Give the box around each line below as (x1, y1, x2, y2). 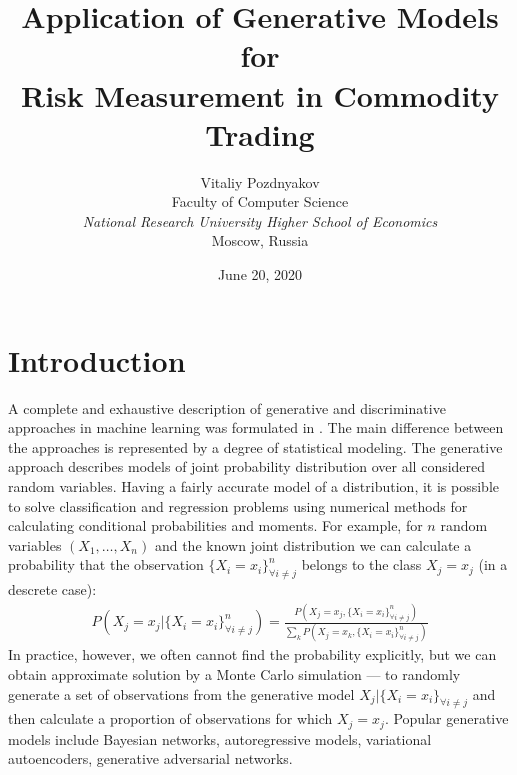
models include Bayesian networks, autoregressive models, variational (8, 728, 432, 749)
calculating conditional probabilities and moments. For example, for (8, 515, 423, 536)
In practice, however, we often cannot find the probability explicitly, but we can (8, 644, 497, 665)
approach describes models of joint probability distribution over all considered (8, 456, 486, 477)
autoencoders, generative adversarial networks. (8, 748, 293, 769)
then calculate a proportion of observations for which (8, 708, 333, 729)
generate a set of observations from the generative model (8, 683, 355, 704)
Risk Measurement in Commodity (21, 74, 499, 115)
